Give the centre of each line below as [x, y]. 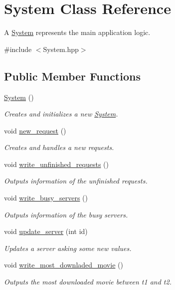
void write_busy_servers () [46, 198]
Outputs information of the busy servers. [66, 214]
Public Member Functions [72, 76]
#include [18, 49]
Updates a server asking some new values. [68, 248]
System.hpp [61, 49]
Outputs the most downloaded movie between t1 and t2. [88, 282]
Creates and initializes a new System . [61, 114]
